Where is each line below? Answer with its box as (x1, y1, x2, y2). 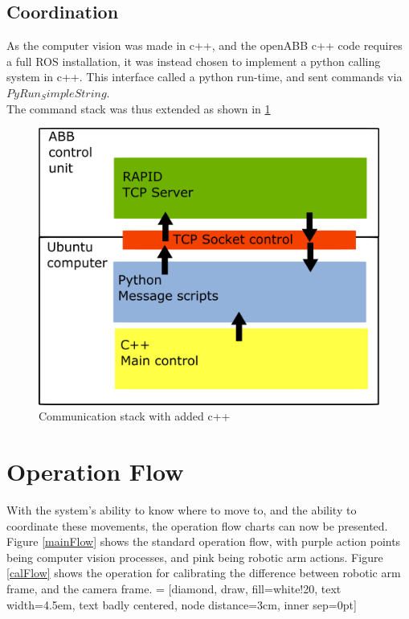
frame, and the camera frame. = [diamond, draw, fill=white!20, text (6, 580, 342, 596)
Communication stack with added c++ (39, 408, 231, 424)
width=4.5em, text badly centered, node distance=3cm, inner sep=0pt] (6, 596, 357, 613)
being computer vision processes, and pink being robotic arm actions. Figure (6, 548, 383, 565)
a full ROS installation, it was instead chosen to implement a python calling (6, 52, 381, 69)
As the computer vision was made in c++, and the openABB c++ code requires (6, 37, 403, 54)
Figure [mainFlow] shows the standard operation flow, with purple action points (6, 533, 401, 550)
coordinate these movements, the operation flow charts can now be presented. (6, 517, 388, 534)
